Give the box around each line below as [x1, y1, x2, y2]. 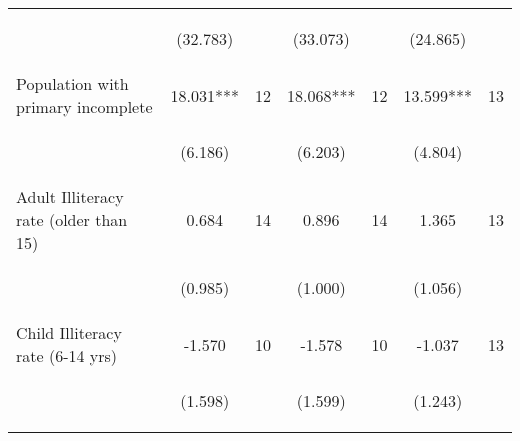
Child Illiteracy [16, 321, 122, 344]
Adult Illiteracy [16, 185, 124, 208]
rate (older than [16, 208, 128, 231]
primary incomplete [16, 95, 153, 118]
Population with [16, 72, 129, 95]
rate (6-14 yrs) [16, 344, 118, 367]
